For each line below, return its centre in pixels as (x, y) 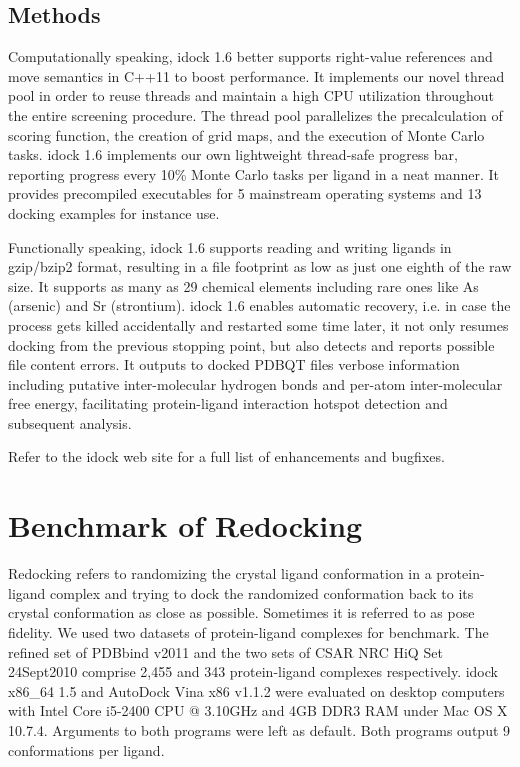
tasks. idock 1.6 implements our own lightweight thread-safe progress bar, (233, 154)
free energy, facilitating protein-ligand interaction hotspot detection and (228, 403)
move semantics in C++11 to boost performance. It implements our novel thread (256, 75)
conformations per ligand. (86, 749)
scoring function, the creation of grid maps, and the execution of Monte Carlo (246, 134)
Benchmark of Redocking (185, 525)
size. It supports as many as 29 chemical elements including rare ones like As (243, 285)
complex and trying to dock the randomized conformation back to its (262, 592)
